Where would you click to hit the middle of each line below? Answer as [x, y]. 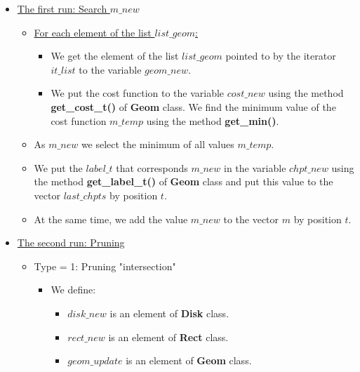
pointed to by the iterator [281, 56]
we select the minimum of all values [158, 144]
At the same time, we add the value [111, 219]
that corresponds [152, 167]
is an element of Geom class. [189, 360]
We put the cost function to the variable [138, 93]
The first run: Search [62, 8]
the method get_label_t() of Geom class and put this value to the [184, 181]
